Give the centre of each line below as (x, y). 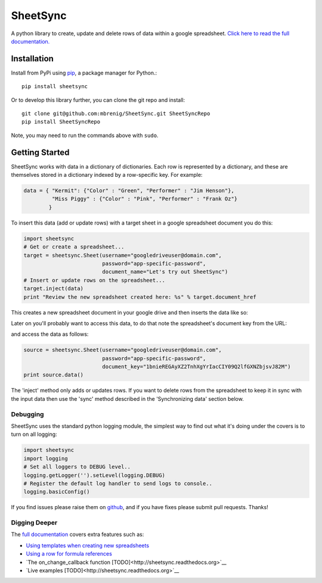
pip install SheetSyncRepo (61, 122)
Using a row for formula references (69, 554)
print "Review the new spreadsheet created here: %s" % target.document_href (140, 297)
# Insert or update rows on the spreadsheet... (94, 280)
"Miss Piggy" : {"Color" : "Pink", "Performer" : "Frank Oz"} (145, 199)
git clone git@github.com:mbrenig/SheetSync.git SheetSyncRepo (116, 114)
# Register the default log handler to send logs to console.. (118, 483)
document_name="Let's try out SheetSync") (165, 272)
